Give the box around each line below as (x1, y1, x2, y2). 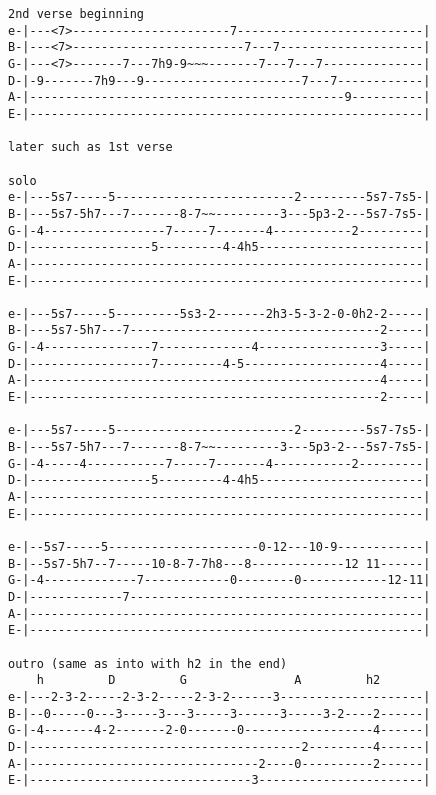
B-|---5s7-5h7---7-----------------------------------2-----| (8, 323, 431, 338)
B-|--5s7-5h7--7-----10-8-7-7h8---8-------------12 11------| (8, 556, 431, 571)
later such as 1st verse (8, 140, 173, 155)
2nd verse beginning (8, 7, 145, 21)
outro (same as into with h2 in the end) (8, 656, 288, 671)
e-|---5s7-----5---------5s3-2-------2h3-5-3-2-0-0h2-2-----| (8, 306, 431, 321)
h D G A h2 (36, 673, 381, 688)
